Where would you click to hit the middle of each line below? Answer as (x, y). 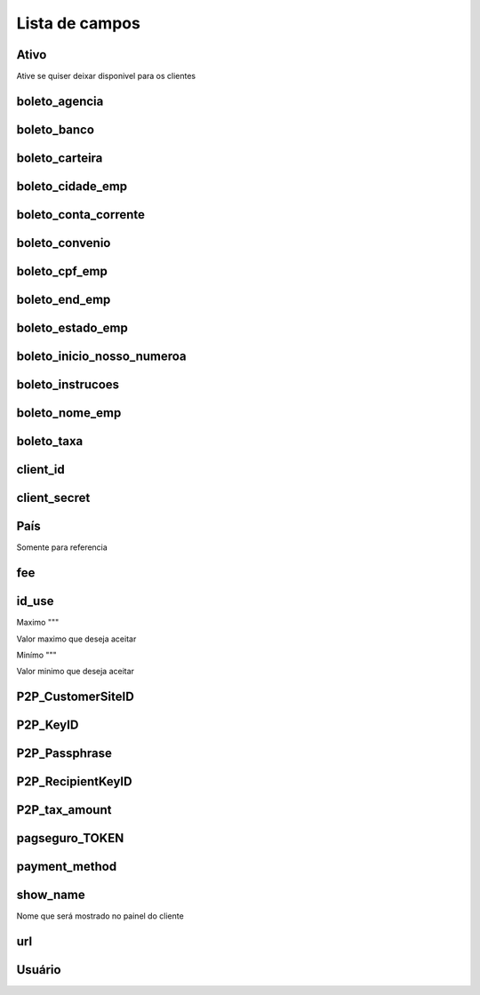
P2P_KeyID (48, 725)
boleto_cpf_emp (62, 271)
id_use (35, 601)
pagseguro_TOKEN (70, 838)
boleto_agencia (60, 101)
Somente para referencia (62, 547)
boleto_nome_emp (69, 413)
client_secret (53, 498)
